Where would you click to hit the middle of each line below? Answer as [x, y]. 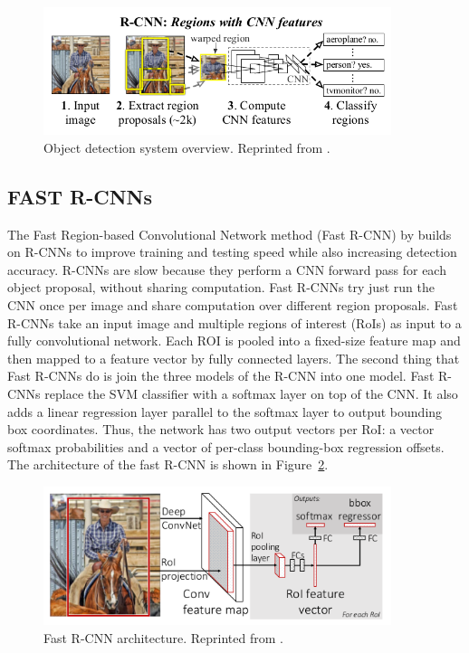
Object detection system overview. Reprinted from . [187, 147]
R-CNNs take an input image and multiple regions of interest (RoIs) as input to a [234, 322]
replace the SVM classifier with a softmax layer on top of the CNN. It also [251, 394]
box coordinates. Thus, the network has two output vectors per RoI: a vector [221, 429]
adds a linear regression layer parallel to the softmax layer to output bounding [225, 411]
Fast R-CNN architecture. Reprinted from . [163, 637]
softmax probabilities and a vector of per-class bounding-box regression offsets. [226, 446]
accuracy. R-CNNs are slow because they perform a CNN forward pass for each [227, 269]
